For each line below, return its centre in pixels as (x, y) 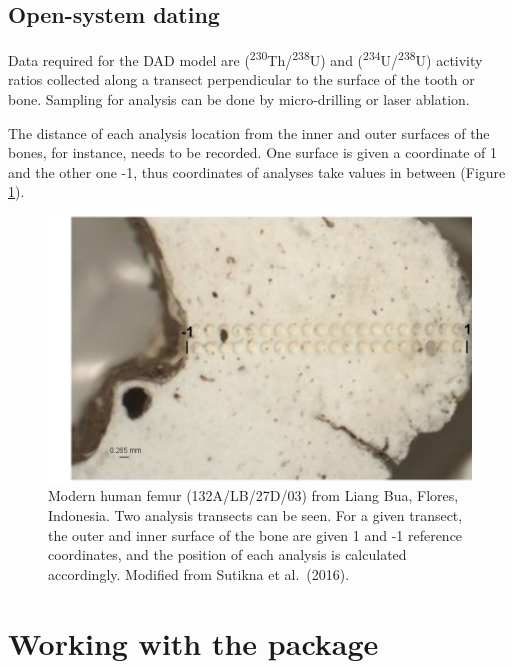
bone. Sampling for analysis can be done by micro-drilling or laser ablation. (239, 99)
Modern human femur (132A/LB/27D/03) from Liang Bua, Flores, (253, 495)
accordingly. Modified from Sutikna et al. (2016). (199, 573)
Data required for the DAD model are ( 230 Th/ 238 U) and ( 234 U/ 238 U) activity (245, 58)
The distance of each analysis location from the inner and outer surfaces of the (249, 132)
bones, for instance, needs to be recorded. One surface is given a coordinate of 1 (253, 152)
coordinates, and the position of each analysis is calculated (227, 554)
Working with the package (193, 642)
